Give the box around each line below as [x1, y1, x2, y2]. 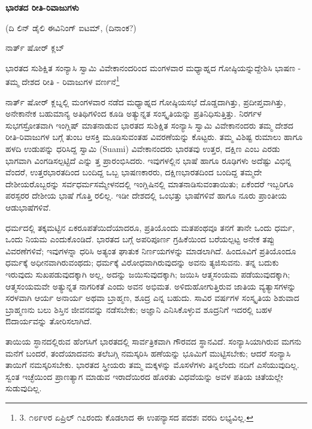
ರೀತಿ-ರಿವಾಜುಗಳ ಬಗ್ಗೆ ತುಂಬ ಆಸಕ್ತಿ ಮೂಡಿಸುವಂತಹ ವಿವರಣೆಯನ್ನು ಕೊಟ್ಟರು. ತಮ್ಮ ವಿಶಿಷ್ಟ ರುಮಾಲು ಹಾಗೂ [5, 130, 303, 143]
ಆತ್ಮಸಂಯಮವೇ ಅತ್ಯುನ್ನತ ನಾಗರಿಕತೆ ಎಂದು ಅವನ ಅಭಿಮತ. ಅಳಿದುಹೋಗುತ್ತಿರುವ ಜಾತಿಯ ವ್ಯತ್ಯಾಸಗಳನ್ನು [5, 279, 296, 292]
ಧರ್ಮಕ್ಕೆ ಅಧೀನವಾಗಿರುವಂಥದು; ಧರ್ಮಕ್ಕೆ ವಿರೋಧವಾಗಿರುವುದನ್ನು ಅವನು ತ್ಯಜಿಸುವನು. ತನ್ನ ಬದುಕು [5, 256, 279, 269]
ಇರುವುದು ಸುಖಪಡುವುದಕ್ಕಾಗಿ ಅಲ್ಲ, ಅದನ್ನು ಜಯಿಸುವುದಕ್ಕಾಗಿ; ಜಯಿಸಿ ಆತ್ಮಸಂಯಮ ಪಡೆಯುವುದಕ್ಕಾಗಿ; [5, 267, 290, 280]
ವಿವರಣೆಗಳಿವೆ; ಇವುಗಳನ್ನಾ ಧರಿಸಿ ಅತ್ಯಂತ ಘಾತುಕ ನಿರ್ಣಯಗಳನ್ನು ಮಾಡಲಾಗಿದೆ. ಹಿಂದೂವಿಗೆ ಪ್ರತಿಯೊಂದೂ [5, 244, 296, 257]
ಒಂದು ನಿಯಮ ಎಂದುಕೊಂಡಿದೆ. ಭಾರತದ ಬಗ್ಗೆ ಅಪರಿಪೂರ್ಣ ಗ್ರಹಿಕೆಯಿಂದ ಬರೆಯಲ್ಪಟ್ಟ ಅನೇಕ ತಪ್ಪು [5, 233, 275, 245]
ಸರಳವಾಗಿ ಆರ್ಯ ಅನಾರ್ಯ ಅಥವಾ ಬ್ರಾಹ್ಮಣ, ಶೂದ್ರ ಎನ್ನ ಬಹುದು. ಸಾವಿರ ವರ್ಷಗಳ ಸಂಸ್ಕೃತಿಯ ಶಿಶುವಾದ [5, 291, 299, 304]
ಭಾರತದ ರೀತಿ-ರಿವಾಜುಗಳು [5, 1, 79, 13]
